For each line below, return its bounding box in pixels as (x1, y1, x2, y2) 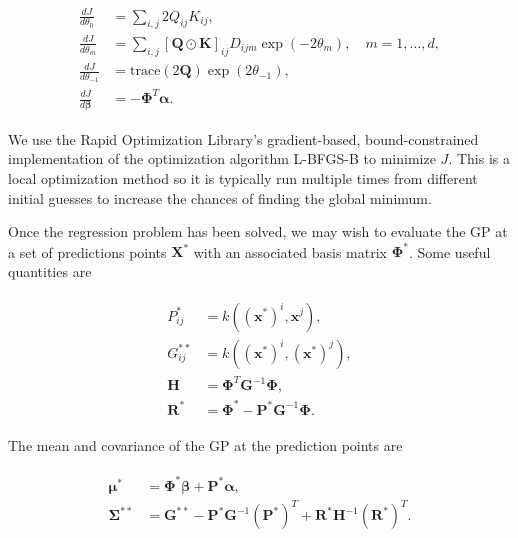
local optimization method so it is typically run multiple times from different (8, 168, 478, 189)
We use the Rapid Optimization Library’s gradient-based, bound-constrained (8, 128, 479, 149)
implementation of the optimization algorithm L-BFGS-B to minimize (8, 148, 436, 169)
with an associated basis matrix (193, 241, 387, 262)
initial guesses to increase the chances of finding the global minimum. (8, 187, 432, 208)
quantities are (8, 260, 92, 281)
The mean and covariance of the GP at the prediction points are (8, 434, 403, 455)
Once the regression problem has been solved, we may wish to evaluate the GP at (8, 221, 508, 242)
